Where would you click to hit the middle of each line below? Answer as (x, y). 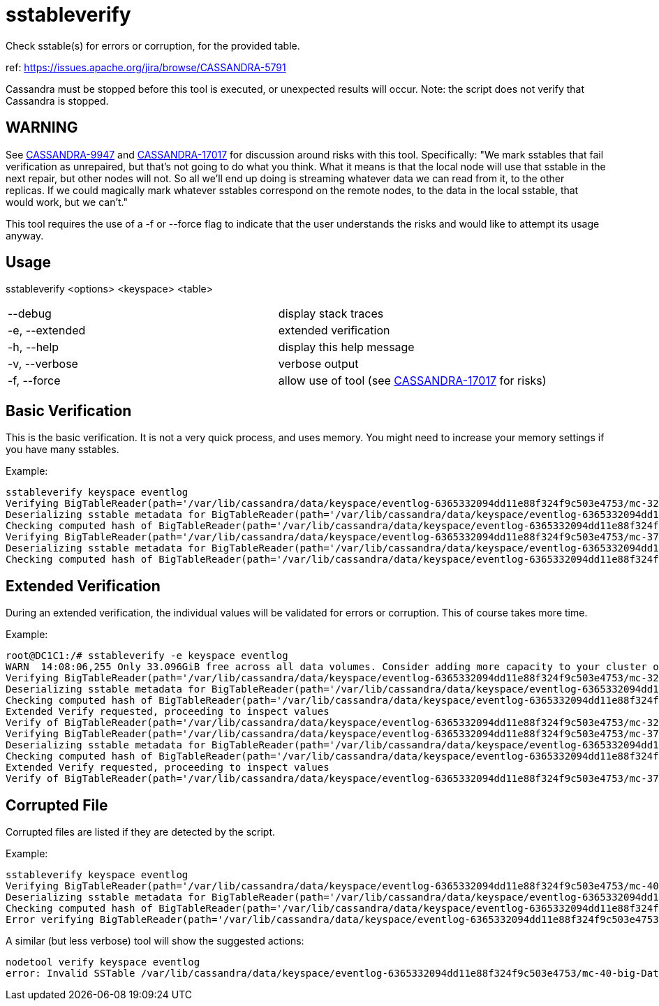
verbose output (318, 364)
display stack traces (331, 314)
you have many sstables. (62, 450)
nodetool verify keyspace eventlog (103, 962)
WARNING (42, 128)
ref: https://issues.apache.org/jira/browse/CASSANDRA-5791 (146, 67)
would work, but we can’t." (67, 202)
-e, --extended (47, 331)
